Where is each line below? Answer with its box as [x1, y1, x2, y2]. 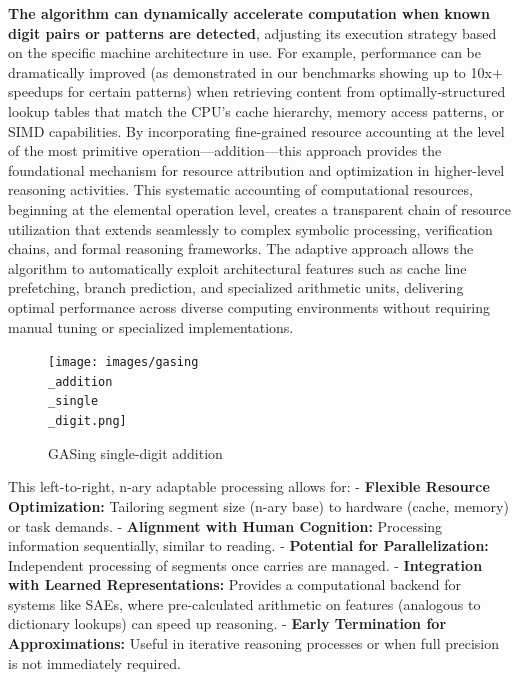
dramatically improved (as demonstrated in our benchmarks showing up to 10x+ [8, 61, 503, 82]
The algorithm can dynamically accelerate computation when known [8, 3, 490, 23]
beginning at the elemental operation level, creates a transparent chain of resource [8, 198, 511, 219]
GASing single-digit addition [48, 442, 223, 463]
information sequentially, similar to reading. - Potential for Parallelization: [8, 535, 489, 556]
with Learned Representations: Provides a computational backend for [8, 574, 461, 595]
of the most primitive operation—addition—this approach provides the [8, 140, 442, 161]
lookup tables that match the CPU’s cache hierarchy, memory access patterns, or [8, 100, 505, 121]
